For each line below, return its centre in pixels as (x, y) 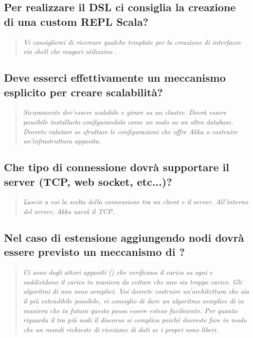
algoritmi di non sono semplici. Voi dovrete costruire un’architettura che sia (136, 291)
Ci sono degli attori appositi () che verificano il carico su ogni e (118, 272)
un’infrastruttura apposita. (62, 141)
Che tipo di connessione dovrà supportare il (117, 167)
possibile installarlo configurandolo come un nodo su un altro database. (128, 121)
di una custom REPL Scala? (76, 21)
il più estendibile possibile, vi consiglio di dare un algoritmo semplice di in (133, 300)
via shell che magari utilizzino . (70, 51)
